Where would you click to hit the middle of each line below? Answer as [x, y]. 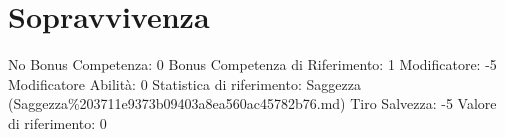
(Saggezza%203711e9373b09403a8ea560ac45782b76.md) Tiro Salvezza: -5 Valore [252, 103]
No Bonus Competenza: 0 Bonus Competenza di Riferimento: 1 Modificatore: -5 [252, 64]
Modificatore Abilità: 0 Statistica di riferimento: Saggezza [184, 83]
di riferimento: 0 [57, 122]
